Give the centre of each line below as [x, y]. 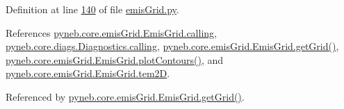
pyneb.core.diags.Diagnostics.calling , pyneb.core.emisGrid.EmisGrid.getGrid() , [172, 46]
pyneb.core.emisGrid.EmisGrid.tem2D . [88, 73]
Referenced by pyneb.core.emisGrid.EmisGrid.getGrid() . [125, 96]
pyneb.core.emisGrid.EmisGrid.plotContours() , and [115, 59]
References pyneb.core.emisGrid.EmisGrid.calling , [111, 32]
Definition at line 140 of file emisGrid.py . [92, 9]
